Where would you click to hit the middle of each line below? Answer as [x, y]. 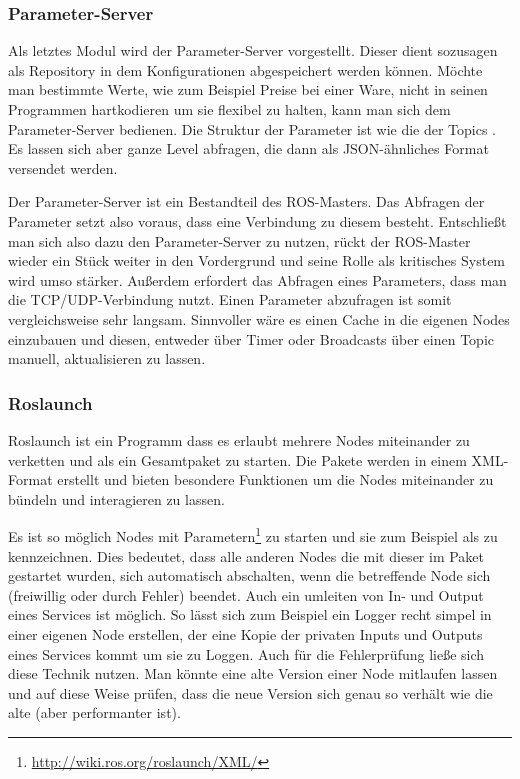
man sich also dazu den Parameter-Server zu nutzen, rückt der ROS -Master [239, 240]
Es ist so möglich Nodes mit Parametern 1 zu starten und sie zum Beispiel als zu [253, 534]
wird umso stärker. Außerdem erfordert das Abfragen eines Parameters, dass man [257, 279]
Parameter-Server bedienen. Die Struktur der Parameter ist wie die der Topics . [252, 128]
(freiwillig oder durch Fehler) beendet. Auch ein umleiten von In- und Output [246, 594]
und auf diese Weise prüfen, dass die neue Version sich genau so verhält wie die [250, 692]
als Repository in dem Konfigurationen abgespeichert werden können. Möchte [245, 69]
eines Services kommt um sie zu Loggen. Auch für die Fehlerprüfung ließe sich [246, 653]
